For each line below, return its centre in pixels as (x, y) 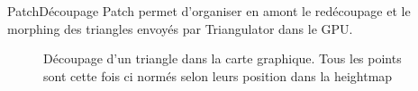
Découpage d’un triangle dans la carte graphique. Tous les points (223, 58)
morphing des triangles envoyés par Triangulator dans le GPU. (180, 28)
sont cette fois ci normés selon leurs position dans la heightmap (218, 75)
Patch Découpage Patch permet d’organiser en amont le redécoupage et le (209, 11)
